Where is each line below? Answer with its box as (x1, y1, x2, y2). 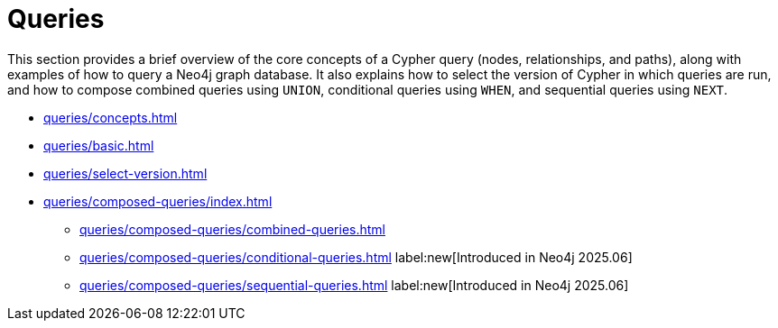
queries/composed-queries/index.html (43, 193, 273, 209)
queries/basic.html (43, 137, 154, 153)
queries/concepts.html (43, 109, 178, 125)
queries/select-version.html (43, 165, 208, 181)
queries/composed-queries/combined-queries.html (79, 221, 385, 237)
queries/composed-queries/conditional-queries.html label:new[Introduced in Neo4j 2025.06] (79, 249, 633, 265)
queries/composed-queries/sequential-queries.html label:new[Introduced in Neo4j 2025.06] (79, 277, 629, 293)
